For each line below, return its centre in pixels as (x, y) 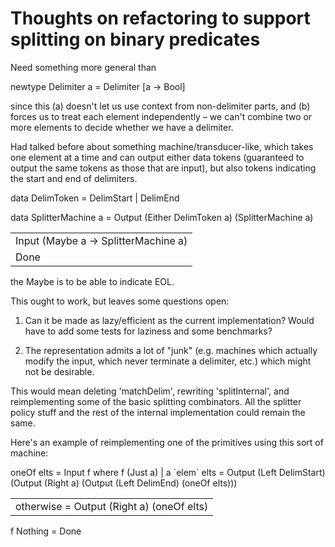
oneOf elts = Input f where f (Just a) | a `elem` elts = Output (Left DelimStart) (168, 472)
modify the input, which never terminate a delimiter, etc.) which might (168, 361)
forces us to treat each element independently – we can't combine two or (161, 116)
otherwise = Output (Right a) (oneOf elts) (112, 506)
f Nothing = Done (46, 531)
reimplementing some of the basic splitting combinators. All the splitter (156, 401)
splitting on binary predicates (135, 39)
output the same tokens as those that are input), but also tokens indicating (163, 168)
